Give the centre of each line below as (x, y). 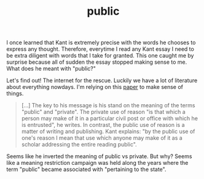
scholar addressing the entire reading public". (79, 145)
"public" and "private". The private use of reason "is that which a (103, 112)
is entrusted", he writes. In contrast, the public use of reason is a (103, 125)
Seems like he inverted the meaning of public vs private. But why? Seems (99, 156)
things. (15, 94)
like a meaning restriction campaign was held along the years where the (97, 163)
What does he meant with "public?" (51, 69)
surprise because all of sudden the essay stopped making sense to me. (97, 62)
